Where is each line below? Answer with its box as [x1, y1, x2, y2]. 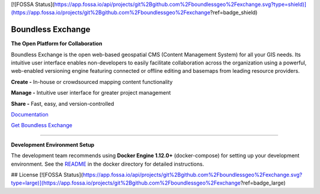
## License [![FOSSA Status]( [11, 171, 83, 178]
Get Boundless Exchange [11, 122, 72, 129]
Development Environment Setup [11, 141, 95, 148]
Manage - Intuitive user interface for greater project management [11, 89, 171, 96]
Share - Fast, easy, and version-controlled [11, 100, 114, 107]
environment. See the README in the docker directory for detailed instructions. [11, 160, 204, 167]
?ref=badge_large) [240, 179, 286, 186]
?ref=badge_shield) [210, 9, 258, 16]
